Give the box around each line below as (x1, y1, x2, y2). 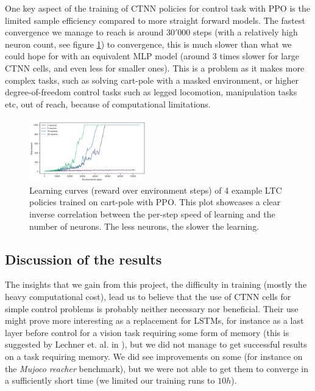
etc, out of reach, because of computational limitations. (5, 97, 211, 110)
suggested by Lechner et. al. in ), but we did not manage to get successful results (5, 338, 307, 351)
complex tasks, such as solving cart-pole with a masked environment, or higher (5, 73, 299, 86)
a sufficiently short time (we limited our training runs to (5, 374, 215, 387)
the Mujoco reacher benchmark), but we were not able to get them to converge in (5, 362, 309, 375)
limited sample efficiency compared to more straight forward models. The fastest (5, 13, 305, 26)
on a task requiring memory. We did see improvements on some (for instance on (5, 349, 303, 362)
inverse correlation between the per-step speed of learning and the (29, 207, 275, 220)
